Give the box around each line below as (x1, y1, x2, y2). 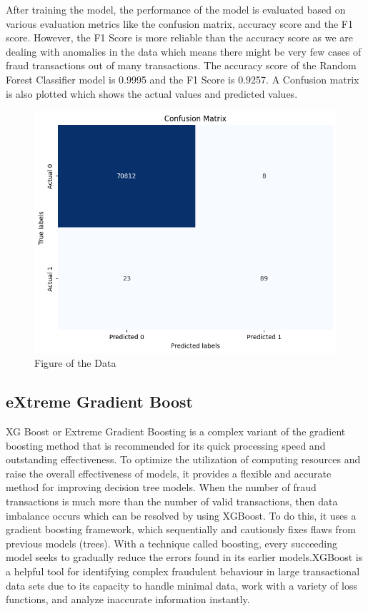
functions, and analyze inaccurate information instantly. (6, 592, 250, 607)
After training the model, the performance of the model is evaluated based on (6, 2, 346, 16)
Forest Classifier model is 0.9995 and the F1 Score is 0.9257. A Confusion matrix (6, 71, 359, 86)
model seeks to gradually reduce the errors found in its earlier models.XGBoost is (6, 550, 363, 565)
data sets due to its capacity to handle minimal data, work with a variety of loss (6, 577, 357, 592)
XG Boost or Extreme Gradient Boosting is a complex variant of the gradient (6, 424, 346, 439)
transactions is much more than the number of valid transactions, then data (6, 494, 338, 509)
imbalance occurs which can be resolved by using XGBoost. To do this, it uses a (6, 508, 357, 522)
